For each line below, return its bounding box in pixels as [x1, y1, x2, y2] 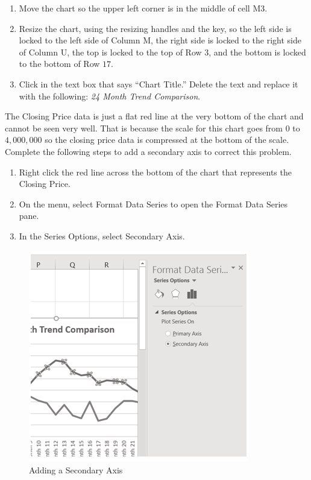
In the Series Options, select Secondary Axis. [19, 229, 185, 242]
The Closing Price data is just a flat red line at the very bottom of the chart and [5, 110, 304, 122]
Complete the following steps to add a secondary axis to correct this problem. [5, 145, 292, 157]
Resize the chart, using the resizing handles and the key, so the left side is [19, 22, 292, 34]
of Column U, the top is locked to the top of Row [19, 45, 202, 58]
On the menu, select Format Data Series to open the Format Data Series [19, 197, 288, 210]
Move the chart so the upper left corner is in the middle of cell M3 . [19, 2, 268, 14]
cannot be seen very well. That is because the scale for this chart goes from [5, 121, 283, 134]
